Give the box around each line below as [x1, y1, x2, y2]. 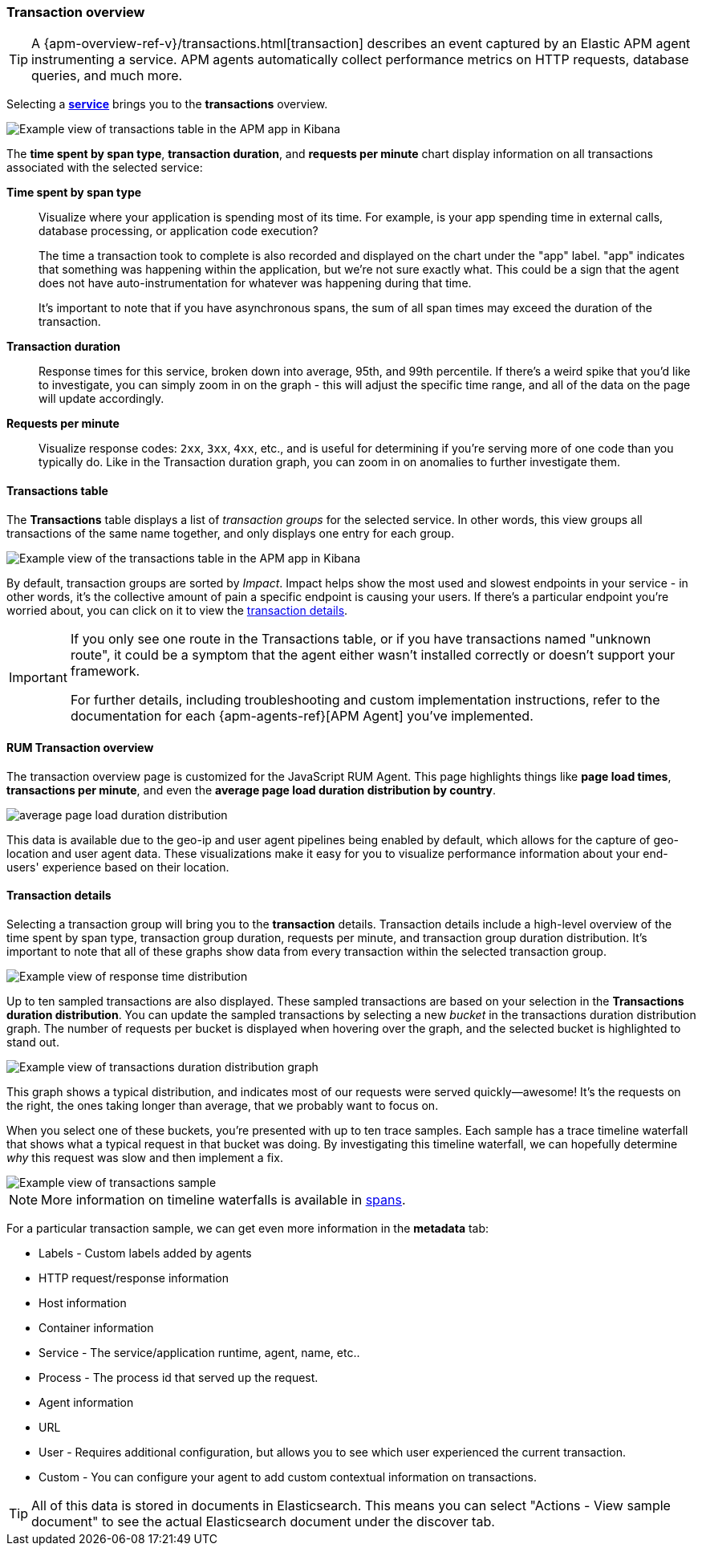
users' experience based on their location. [6, 859, 229, 874]
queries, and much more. [31, 67, 183, 84]
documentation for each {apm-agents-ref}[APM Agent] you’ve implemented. [70, 707, 534, 724]
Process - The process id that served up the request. [39, 1371, 319, 1385]
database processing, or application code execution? [39, 224, 319, 238]
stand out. [6, 1035, 59, 1050]
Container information [39, 1321, 154, 1335]
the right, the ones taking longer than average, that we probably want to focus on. [6, 1099, 439, 1113]
